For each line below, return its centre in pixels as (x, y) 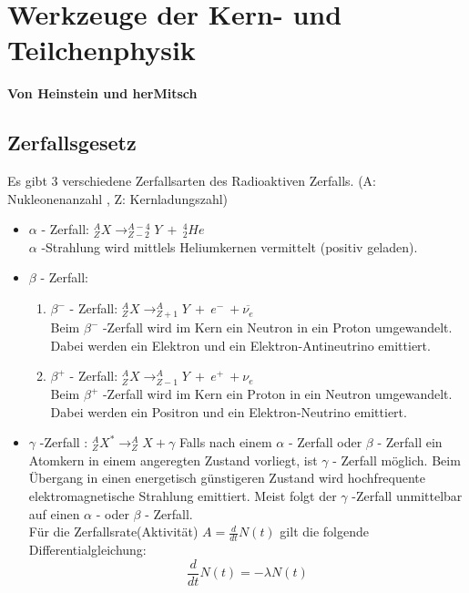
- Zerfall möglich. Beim (397, 460)
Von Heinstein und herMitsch (102, 93)
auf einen (54, 513)
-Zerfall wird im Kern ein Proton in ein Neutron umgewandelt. (277, 394)
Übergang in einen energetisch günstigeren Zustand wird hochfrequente (227, 478)
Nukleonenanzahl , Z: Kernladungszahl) (118, 198)
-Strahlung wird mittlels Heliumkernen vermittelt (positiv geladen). (229, 246)
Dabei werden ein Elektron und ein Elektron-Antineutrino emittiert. (240, 345)
